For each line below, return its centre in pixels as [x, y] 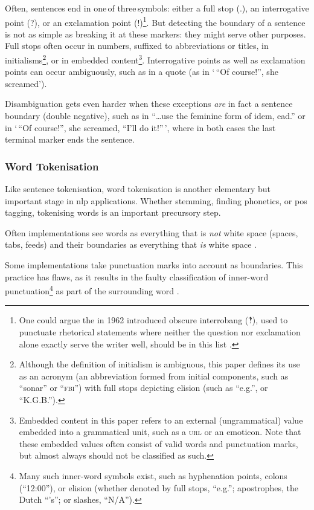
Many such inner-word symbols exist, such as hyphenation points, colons [153, 476]
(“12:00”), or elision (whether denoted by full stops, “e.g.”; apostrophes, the [159, 487]
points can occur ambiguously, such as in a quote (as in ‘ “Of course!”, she [142, 72]
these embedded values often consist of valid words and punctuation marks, [159, 443]
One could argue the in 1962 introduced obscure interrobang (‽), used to [153, 320]
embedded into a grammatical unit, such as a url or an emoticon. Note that [160, 432]
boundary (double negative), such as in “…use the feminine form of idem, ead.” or [155, 116]
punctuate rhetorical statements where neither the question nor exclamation [160, 332]
